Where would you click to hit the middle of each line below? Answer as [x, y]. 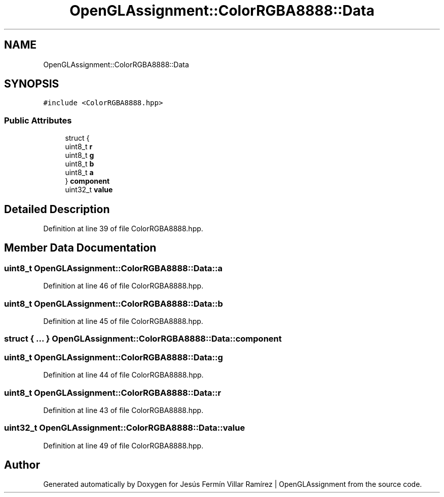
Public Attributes [38, 120]
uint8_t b [80, 164]
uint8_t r [79, 147]
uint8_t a [79, 173]
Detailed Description [57, 209]
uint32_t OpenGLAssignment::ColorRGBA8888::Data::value [125, 428]
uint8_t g [80, 155]
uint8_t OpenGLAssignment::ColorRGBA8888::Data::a [113, 268]
